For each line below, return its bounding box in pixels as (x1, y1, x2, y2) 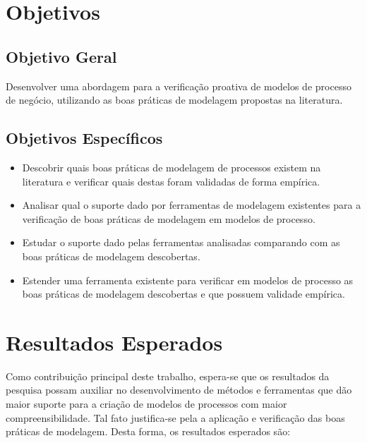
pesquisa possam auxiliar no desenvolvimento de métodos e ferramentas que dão (6, 382, 352, 397)
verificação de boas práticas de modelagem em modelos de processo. (22, 211, 315, 226)
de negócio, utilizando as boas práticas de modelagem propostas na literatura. (6, 92, 343, 107)
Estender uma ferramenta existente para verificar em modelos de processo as (22, 272, 354, 287)
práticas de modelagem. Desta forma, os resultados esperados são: (6, 424, 291, 439)
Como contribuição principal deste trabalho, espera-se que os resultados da (6, 368, 330, 383)
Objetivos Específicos (6, 127, 163, 149)
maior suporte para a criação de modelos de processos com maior (6, 396, 287, 411)
